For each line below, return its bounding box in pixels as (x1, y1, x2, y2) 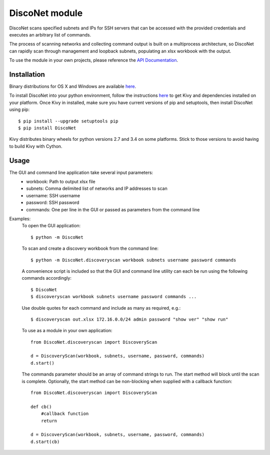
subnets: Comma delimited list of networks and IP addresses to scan (26, 185, 167, 192)
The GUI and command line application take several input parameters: (9, 169, 153, 175)
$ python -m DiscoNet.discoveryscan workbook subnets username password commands (30, 257, 236, 263)
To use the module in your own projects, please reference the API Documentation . (9, 57, 178, 63)
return (40, 418, 57, 424)
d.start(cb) (30, 439, 60, 445)
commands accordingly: (21, 275, 72, 281)
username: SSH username (26, 192, 80, 198)
